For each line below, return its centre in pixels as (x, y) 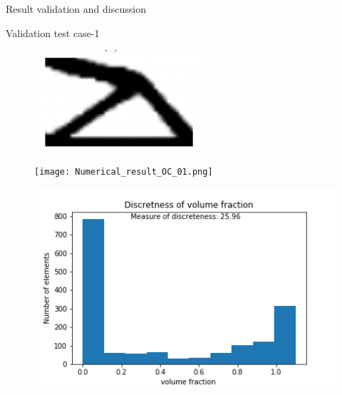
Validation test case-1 (53, 32)
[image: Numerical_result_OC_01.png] (124, 171)
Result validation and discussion (76, 9)
